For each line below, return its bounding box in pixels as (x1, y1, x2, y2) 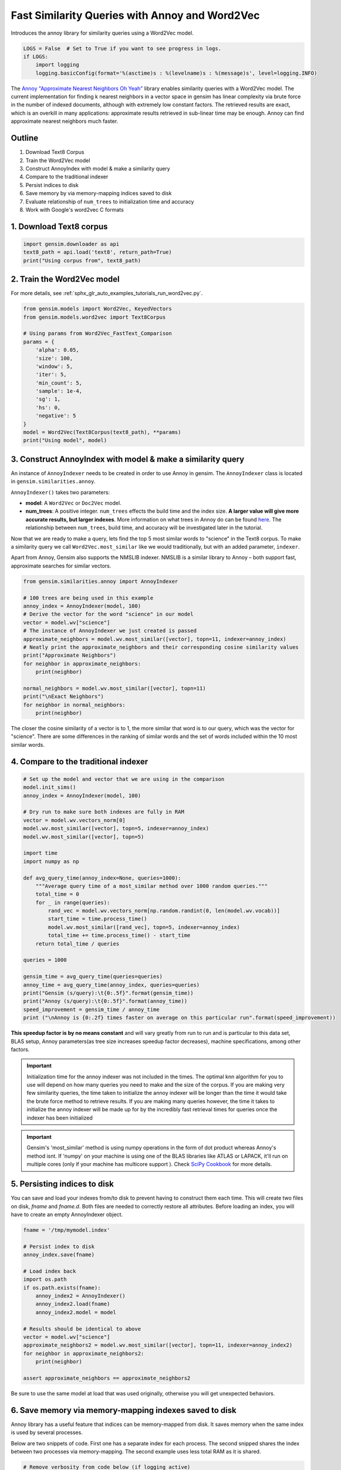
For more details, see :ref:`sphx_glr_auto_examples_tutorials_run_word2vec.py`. (11, 290, 203, 297)
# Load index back (23, 1268, 76, 1274)
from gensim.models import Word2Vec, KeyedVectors (23, 306, 173, 312)
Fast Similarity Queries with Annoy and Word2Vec (11, 9, 260, 22)
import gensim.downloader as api (23, 240, 120, 247)
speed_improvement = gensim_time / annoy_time (23, 1006, 160, 1013)
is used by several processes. (11, 1429, 83, 1436)
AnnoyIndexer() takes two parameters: (11, 489, 110, 496)
